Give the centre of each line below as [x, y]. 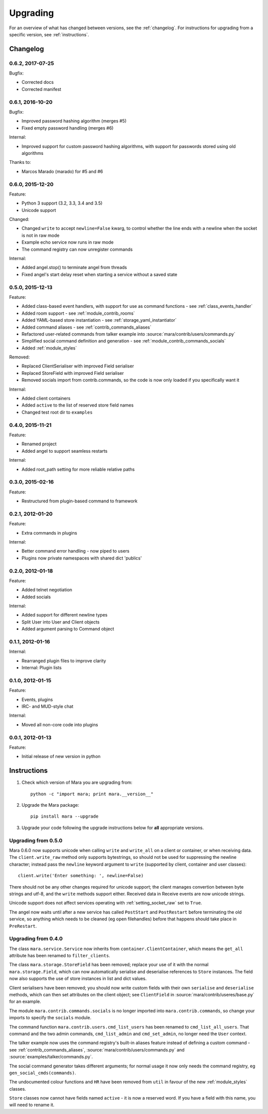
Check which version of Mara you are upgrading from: [77, 782]
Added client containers [46, 398]
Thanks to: [20, 162]
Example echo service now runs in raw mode [67, 242]
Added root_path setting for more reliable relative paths [78, 469]
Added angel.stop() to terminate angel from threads [74, 268]
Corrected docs [38, 82]
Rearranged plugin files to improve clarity [64, 661]
